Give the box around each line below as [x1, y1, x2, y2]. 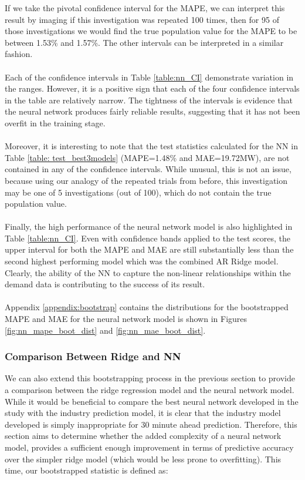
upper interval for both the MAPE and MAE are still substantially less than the [5, 243, 294, 256]
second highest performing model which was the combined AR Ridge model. [5, 255, 279, 267]
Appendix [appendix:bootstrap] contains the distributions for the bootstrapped [5, 301, 289, 313]
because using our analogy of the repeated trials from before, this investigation [5, 174, 288, 186]
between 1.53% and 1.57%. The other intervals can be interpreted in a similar [5, 36, 284, 48]
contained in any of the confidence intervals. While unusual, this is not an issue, [5, 163, 292, 175]
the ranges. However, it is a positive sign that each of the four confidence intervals [5, 82, 300, 95]
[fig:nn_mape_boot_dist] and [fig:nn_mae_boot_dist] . [5, 324, 206, 336]
